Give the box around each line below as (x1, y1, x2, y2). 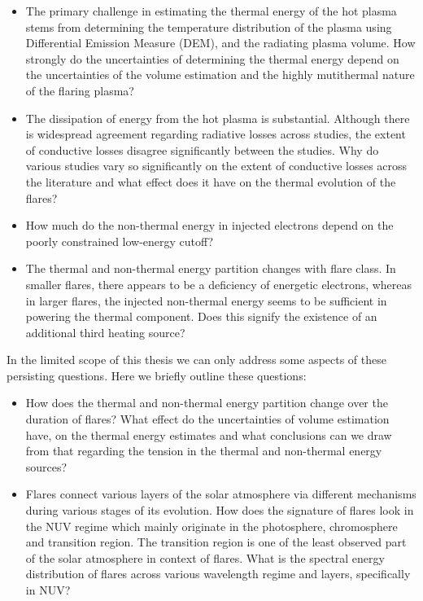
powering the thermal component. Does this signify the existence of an (25, 308, 377, 325)
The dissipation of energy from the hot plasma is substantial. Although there (25, 109, 410, 126)
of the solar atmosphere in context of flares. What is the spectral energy (25, 549, 385, 566)
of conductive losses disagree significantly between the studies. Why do (25, 141, 379, 158)
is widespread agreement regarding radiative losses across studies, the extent (25, 125, 406, 143)
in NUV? (25, 581, 71, 598)
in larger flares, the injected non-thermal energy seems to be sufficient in (25, 292, 387, 309)
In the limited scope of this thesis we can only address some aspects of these (7, 351, 386, 368)
